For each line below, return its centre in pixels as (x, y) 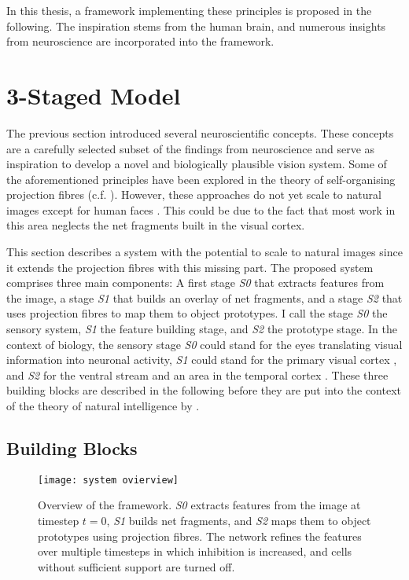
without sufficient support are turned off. (136, 566)
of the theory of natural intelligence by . (103, 406)
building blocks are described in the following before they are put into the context (204, 390)
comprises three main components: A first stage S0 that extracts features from (195, 283)
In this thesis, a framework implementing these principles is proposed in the (189, 10)
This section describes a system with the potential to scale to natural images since (204, 252)
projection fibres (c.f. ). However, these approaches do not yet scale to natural (194, 195)
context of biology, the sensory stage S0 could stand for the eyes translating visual (204, 344)
